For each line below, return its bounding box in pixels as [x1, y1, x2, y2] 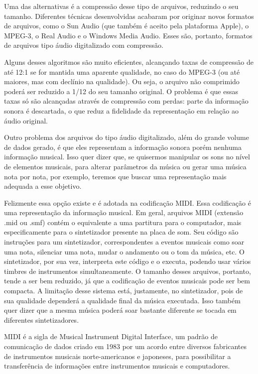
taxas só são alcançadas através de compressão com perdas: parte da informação [4, 96, 249, 106]
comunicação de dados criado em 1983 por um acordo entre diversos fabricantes [4, 341, 247, 351]
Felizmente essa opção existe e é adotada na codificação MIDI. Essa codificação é [4, 197, 251, 208]
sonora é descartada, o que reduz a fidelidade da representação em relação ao [4, 105, 239, 116]
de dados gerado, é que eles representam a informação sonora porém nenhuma [4, 141, 242, 152]
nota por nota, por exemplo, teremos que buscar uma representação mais [4, 171, 227, 181]
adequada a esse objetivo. [4, 181, 82, 191]
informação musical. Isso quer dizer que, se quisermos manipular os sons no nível [4, 151, 250, 162]
